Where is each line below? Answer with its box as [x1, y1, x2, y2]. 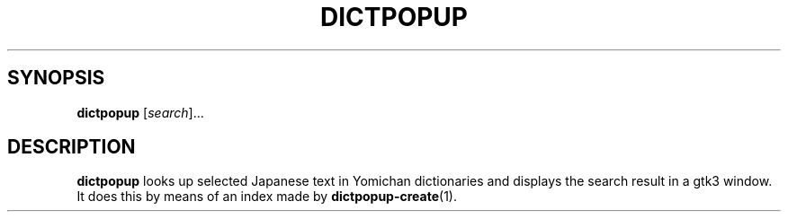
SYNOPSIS [7, 66, 105, 90]
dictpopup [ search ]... [76, 104, 204, 120]
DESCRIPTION [7, 136, 136, 159]
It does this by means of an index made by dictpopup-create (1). [76, 188, 457, 205]
